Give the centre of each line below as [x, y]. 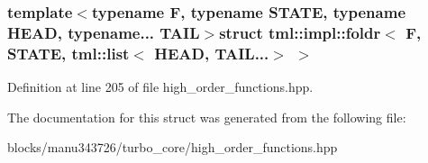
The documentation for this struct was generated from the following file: [207, 117]
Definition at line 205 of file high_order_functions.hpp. [160, 87]
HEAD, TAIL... [212, 53]
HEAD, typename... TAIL [104, 32]
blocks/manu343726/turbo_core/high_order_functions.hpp [173, 147]
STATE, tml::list [68, 53]
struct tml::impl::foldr [300, 32]
